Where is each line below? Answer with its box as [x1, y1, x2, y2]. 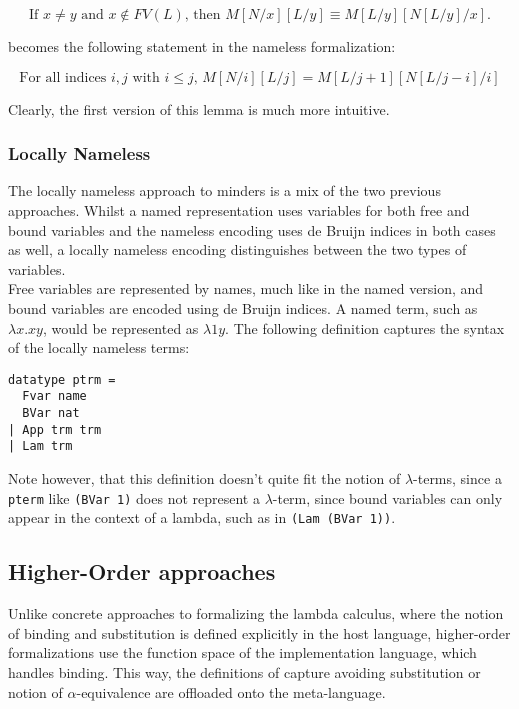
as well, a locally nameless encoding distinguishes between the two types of [8, 239, 467, 260]
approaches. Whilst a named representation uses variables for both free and [8, 200, 470, 220]
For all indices [19, 70, 107, 85]
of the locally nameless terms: [8, 337, 190, 358]
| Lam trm [8, 439, 73, 454]
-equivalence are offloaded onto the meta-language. [76, 681, 386, 702]
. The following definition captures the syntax [225, 317, 505, 338]
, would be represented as [42, 317, 199, 338]
